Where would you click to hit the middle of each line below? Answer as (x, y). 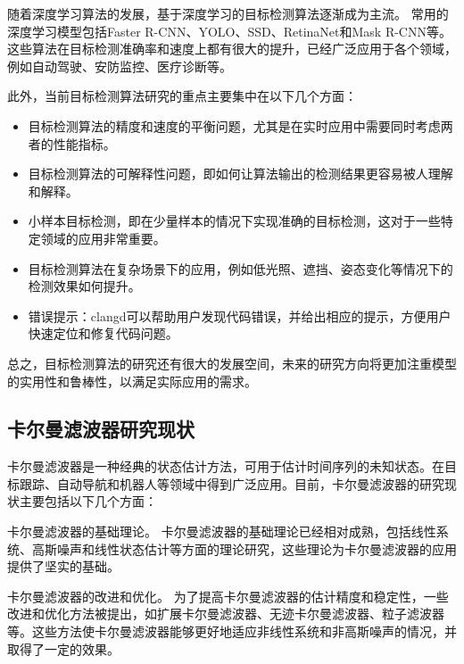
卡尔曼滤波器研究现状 (101, 429)
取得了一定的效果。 (63, 648)
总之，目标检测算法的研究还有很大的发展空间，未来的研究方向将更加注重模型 (232, 363)
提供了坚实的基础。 (63, 566)
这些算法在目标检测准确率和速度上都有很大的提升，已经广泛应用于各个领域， (232, 49)
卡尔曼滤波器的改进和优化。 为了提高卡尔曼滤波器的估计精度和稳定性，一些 (228, 596)
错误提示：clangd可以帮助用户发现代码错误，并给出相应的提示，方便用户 (240, 315)
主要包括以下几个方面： (88, 501)
